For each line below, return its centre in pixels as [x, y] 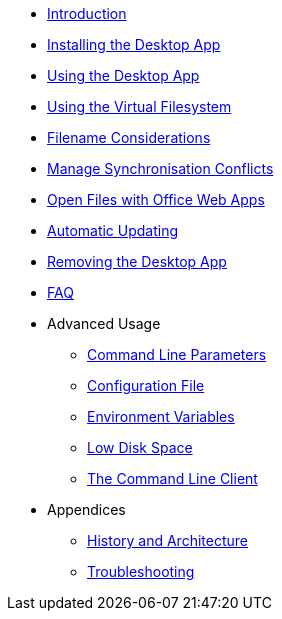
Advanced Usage [104, 323]
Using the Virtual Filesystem [139, 106]
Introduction [87, 13]
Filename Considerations [129, 137]
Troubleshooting [141, 571]
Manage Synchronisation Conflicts [160, 168]
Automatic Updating [113, 230]
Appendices [86, 509]
